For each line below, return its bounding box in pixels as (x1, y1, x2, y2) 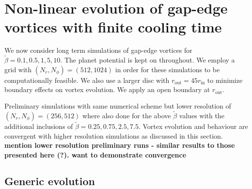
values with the (179, 110, 224, 120)
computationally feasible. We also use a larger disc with (4, 75, 170, 85)
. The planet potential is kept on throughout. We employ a (60, 55, 235, 65)
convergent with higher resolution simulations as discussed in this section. (4, 130, 223, 141)
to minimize (207, 75, 243, 85)
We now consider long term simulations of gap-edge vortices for (4, 45, 192, 55)
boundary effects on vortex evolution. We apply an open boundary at (4, 84, 210, 94)
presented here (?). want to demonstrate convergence (4, 149, 187, 159)
